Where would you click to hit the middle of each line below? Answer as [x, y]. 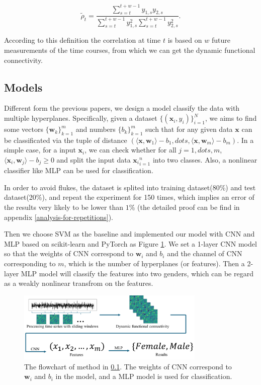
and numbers [96, 129]
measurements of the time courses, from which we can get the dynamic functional [130, 50]
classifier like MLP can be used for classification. [79, 170]
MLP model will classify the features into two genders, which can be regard [137, 273]
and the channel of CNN [205, 253]
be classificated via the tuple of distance [66, 140]
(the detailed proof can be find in [189, 207]
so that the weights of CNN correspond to [69, 253]
